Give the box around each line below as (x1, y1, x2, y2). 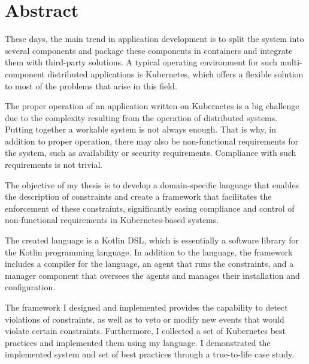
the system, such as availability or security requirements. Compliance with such (5, 146, 296, 159)
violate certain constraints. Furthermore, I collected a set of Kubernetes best (5, 324, 286, 337)
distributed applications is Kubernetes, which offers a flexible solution (47, 67, 304, 80)
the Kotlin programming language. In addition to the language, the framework (5, 245, 293, 258)
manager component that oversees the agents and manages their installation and (5, 269, 300, 281)
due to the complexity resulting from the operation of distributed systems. (5, 111, 278, 124)
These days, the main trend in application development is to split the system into (5, 32, 304, 45)
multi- (280, 56, 302, 68)
